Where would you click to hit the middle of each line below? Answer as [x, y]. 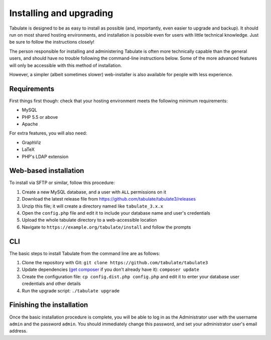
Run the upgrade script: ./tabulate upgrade [71, 290]
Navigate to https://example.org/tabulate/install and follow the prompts [106, 227]
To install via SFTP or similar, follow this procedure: [62, 183]
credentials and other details [51, 284]
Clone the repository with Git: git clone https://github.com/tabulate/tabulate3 [115, 263]
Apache [30, 124]
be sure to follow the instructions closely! [52, 42]
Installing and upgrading [61, 13]
